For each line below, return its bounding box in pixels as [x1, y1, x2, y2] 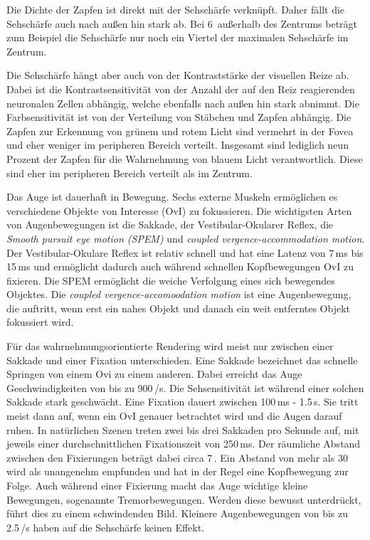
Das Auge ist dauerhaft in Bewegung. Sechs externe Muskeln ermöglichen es [6, 189, 338, 204]
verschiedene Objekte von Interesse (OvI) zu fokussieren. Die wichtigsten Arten [6, 203, 352, 218]
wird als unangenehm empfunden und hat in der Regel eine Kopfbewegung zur [6, 464, 349, 479]
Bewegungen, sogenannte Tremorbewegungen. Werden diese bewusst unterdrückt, [6, 492, 361, 507]
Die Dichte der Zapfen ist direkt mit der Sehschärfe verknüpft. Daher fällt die [6, 2, 345, 16]
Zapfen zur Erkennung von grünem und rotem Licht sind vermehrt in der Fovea [6, 123, 354, 138]
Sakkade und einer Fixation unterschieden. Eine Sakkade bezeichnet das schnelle [6, 352, 358, 367]
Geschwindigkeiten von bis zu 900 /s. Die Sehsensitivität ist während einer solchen [6, 380, 364, 395]
